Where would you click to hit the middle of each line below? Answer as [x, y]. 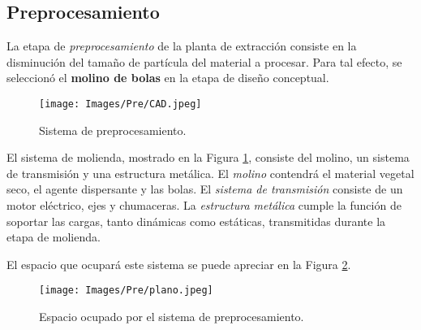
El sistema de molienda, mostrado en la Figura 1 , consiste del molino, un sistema [208, 157]
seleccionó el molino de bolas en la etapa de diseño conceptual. [168, 78]
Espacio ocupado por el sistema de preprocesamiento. [172, 317]
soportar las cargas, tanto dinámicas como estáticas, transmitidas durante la [196, 221]
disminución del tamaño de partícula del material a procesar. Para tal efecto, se [204, 61]
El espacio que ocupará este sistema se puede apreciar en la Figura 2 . [179, 264]
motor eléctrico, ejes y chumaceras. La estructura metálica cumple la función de [204, 205]
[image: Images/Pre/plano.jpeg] [126, 291]
